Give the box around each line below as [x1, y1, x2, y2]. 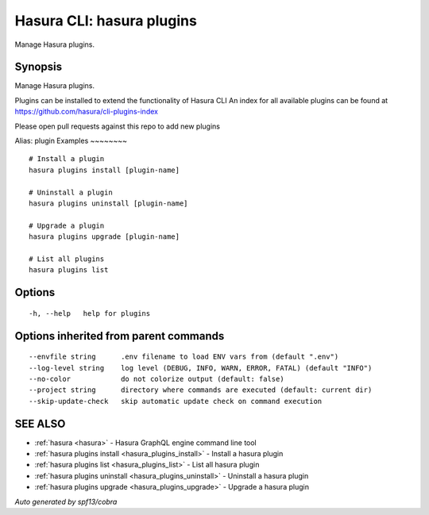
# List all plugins [29, 254, 105, 263]
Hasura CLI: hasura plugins [14, 12, 198, 29]
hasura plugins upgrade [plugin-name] [29, 233, 180, 241]
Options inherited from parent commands [14, 329, 225, 343]
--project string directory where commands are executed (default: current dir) [29, 386, 373, 394]
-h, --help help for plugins [29, 309, 151, 317]
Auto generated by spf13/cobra [14, 497, 118, 506]
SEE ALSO [14, 417, 66, 430]
